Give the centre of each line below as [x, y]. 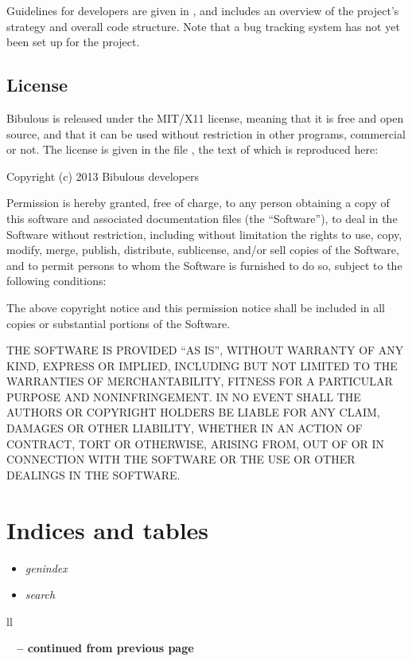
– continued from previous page [105, 648]
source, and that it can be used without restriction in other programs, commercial [206, 133]
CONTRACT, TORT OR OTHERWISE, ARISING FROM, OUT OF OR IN [196, 443]
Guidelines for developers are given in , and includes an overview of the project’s [203, 10]
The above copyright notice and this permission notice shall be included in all [196, 307]
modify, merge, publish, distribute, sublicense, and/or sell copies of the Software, [203, 250]
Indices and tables [108, 529]
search [40, 595]
